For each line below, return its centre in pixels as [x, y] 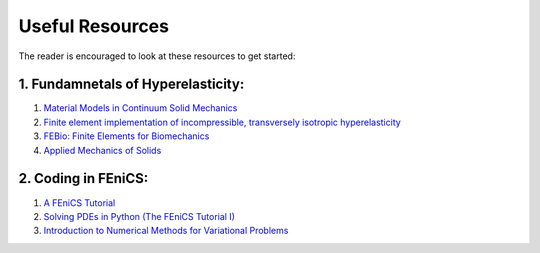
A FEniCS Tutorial [79, 202]
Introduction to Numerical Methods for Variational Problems [166, 231]
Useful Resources [94, 26]
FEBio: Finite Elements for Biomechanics [126, 136]
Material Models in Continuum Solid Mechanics [140, 108]
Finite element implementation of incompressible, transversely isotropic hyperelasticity [222, 122]
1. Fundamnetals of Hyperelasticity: [131, 84]
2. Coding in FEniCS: [83, 178]
